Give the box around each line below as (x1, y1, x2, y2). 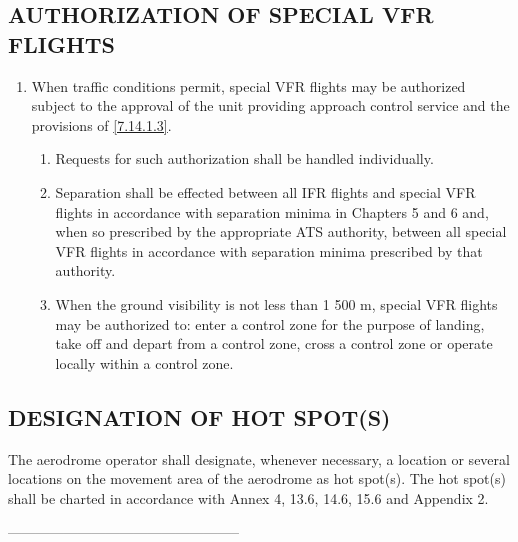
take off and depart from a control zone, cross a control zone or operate (55, 333, 493, 354)
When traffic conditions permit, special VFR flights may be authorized (31, 75, 466, 96)
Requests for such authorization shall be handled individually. (55, 148, 434, 169)
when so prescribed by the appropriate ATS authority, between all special (55, 221, 507, 242)
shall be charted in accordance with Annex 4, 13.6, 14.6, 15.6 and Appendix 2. (8, 487, 489, 508)
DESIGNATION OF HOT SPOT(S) (8, 401, 391, 432)
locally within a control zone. (55, 352, 234, 373)
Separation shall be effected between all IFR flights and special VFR (55, 181, 476, 202)
